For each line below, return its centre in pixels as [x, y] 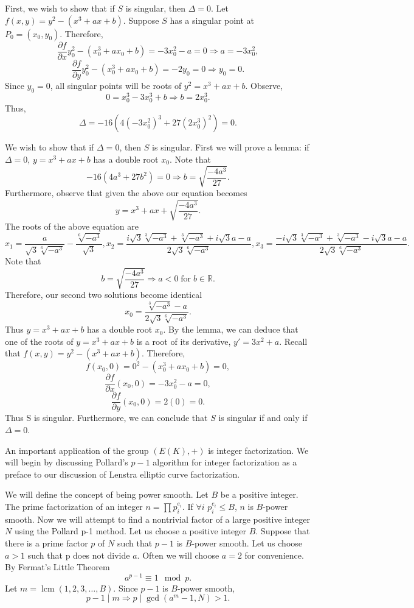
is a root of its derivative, [184, 341]
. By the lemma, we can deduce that [231, 329]
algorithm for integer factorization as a [225, 462]
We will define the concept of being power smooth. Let [107, 494]
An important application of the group [77, 450]
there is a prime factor [47, 543]
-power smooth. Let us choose [247, 543]
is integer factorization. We [258, 450]
